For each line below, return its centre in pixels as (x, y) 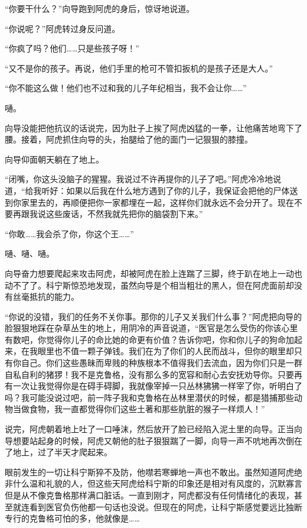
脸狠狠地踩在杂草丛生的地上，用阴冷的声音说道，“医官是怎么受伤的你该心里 (151, 328)
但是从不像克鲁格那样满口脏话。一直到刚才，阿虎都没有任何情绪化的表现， (149, 495)
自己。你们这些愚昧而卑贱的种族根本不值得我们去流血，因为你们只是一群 (161, 363)
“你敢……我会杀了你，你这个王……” (69, 233)
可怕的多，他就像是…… (97, 518)
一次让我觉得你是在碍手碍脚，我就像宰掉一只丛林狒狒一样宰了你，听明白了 (157, 386)
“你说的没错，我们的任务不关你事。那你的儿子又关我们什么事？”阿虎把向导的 (153, 316)
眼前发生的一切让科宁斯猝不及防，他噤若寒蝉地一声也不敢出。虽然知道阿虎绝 (153, 472)
